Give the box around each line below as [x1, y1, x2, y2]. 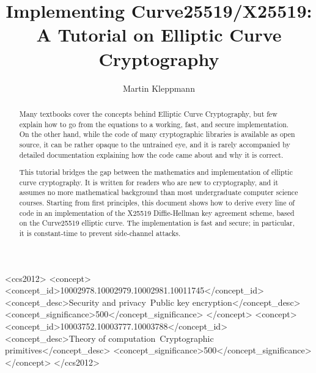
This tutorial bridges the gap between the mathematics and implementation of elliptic [19, 167, 293, 177]
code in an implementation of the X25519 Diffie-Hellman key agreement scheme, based [19, 207, 295, 218]
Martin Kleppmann [123, 81, 195, 94]
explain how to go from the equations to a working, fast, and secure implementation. [19, 119, 289, 129]
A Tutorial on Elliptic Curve [36, 22, 282, 47]
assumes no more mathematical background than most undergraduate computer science [19, 187, 298, 198]
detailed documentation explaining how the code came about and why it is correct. [19, 149, 284, 160]
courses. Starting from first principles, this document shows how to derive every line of [19, 198, 295, 208]
